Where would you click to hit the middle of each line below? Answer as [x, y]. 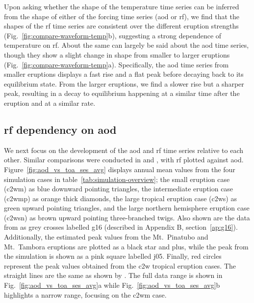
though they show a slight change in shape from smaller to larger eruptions [117, 54]
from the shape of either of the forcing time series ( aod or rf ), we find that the [122, 16]
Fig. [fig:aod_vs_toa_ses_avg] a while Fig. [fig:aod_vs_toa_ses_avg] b [112, 285]
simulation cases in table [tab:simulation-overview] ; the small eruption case [117, 179]
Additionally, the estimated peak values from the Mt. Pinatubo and [106, 237]
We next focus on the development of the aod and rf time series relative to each [124, 150]
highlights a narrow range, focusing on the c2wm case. [85, 294]
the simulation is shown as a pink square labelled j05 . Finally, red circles [113, 256]
